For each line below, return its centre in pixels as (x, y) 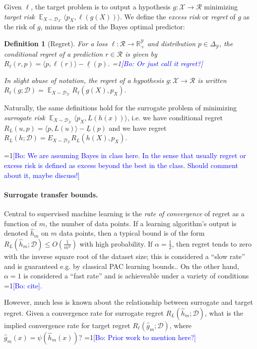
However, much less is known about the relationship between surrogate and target (128, 302)
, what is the (224, 312)
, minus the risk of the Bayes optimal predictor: (113, 27)
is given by (141, 53)
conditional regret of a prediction (54, 53)
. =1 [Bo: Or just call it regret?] (155, 63)
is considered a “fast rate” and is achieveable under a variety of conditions (136, 276)
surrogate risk (25, 117)
